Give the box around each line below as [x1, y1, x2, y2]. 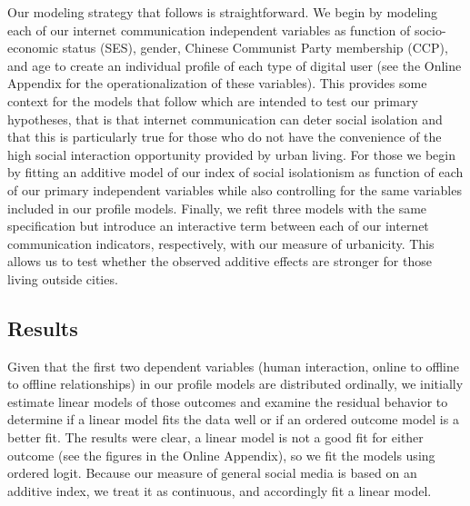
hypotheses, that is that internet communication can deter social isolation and [7, 109, 443, 128]
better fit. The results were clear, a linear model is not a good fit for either [7, 428, 424, 447]
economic [7, 38, 58, 57]
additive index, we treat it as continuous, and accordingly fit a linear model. [7, 481, 432, 500]
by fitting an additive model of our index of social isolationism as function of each [7, 163, 464, 182]
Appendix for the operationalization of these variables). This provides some [7, 74, 427, 93]
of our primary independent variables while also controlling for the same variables [7, 180, 462, 199]
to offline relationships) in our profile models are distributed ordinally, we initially [7, 374, 464, 393]
